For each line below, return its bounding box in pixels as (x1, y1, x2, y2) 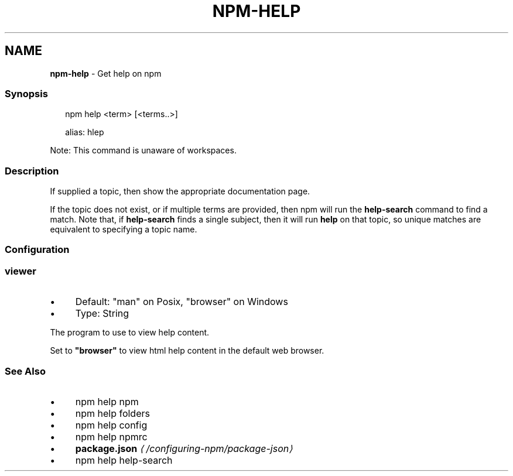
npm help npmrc (75, 430, 148, 443)
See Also (5, 365, 46, 377)
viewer (5, 265, 36, 277)
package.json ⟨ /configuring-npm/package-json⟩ (75, 442, 293, 454)
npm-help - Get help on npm (50, 68, 162, 78)
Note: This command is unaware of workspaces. (50, 145, 237, 156)
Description (5, 165, 59, 177)
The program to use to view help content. (50, 327, 210, 338)
